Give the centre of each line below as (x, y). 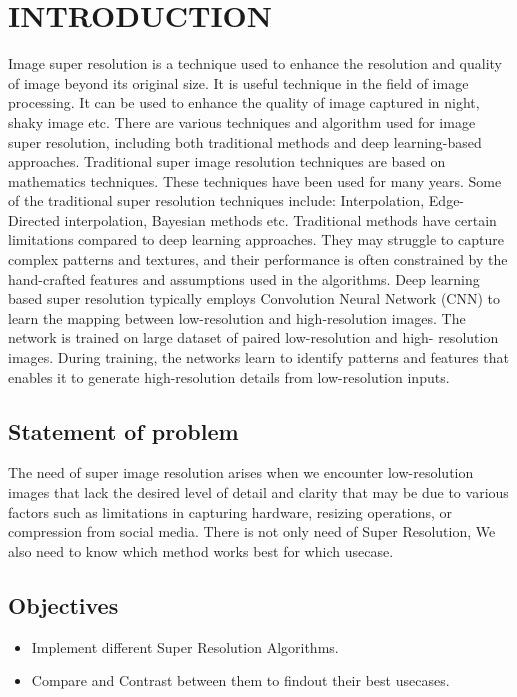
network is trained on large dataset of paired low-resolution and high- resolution (253, 337)
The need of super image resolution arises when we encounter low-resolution (241, 472)
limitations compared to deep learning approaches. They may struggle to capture (256, 239)
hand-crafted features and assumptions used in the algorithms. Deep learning (244, 278)
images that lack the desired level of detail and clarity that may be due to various (258, 492)
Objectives (63, 604)
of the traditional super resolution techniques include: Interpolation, (216, 200)
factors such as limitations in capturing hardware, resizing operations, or (230, 511)
